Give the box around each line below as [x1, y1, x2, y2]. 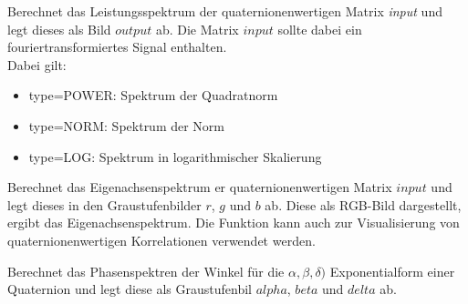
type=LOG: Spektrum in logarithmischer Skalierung [28, 147, 322, 166]
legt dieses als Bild [7, 19, 111, 38]
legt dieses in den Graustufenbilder [7, 195, 202, 214]
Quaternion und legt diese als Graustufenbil [7, 279, 253, 299]
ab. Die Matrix [155, 19, 239, 38]
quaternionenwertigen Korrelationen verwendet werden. [7, 230, 316, 249]
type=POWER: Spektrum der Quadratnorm [28, 86, 278, 105]
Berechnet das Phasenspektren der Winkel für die [7, 261, 285, 280]
